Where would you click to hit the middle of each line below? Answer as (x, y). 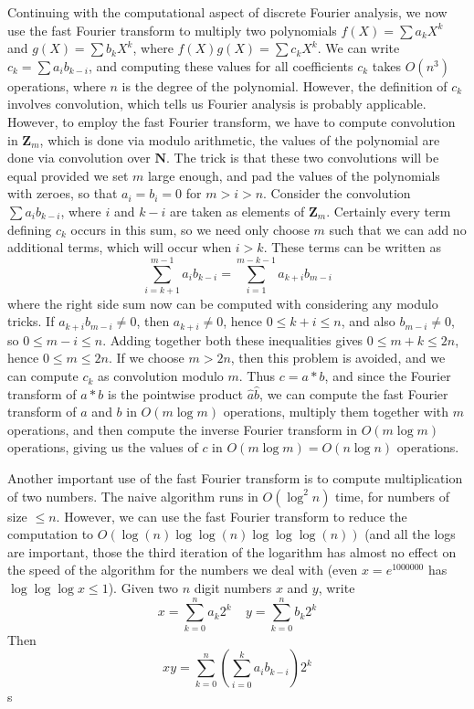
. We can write (358, 48)
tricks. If (31, 321)
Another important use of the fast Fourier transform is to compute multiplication (235, 478)
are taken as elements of (237, 211)
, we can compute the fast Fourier (354, 393)
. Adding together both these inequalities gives (233, 339)
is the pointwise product (176, 393)
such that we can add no (398, 229)
